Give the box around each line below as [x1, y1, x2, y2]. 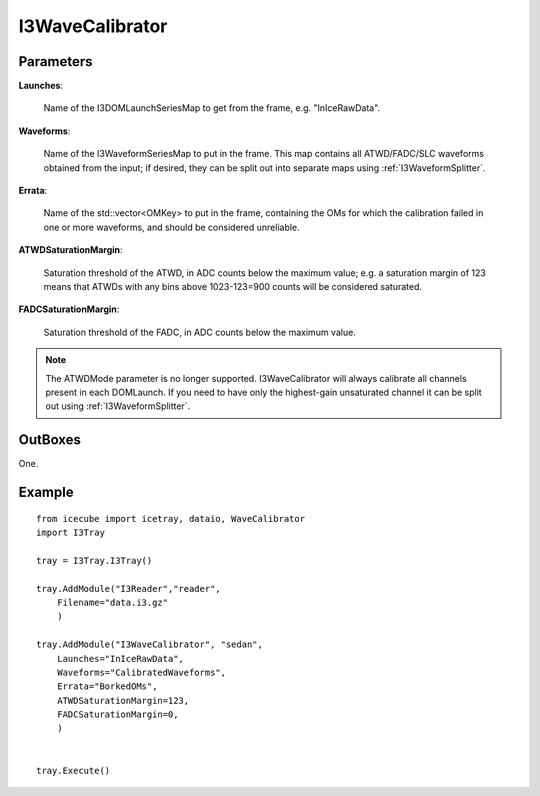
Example [18, 484, 74, 501]
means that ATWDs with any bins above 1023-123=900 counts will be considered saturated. [43, 280, 423, 292]
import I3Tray [36, 527, 105, 539]
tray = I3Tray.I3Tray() [36, 555, 153, 566]
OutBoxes [18, 431, 82, 449]
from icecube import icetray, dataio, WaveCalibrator [36, 513, 305, 524]
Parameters [18, 53, 93, 70]
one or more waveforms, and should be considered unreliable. [43, 221, 300, 233]
